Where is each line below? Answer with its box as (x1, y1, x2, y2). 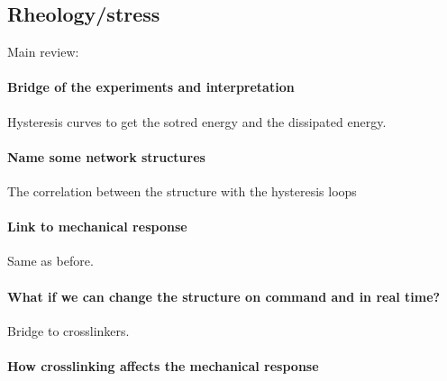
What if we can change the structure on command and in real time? (7, 286, 441, 305)
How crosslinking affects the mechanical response (7, 356, 319, 375)
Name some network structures (7, 147, 205, 166)
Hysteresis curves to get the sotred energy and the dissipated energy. (7, 112, 387, 131)
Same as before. (7, 251, 94, 270)
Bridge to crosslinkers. (7, 321, 130, 340)
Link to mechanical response (7, 217, 187, 236)
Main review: (7, 42, 79, 61)
